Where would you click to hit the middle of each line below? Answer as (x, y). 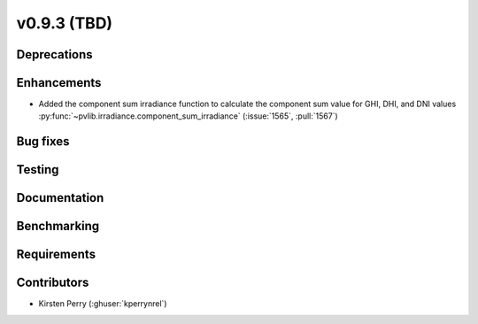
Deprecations (54, 54)
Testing (38, 170)
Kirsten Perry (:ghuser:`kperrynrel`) (103, 304)
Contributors (53, 283)
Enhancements (59, 83)
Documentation (60, 198)
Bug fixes (43, 142)
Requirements (56, 255)
